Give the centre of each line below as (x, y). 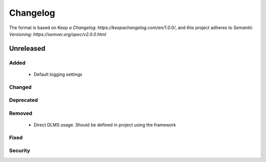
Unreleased (27, 49)
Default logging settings (58, 74)
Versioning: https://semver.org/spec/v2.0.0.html (58, 34)
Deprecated (24, 100)
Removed (21, 113)
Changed (20, 87)
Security (20, 151)
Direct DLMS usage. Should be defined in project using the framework (105, 125)
